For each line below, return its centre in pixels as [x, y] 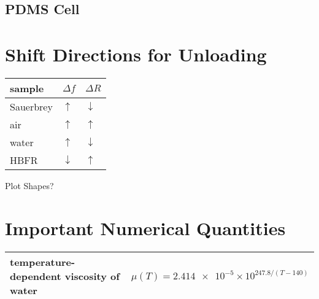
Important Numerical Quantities [145, 227]
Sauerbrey [31, 106]
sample [27, 88]
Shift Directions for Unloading [136, 54]
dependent [36, 276]
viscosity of [92, 276]
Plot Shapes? [29, 185]
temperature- [43, 262]
